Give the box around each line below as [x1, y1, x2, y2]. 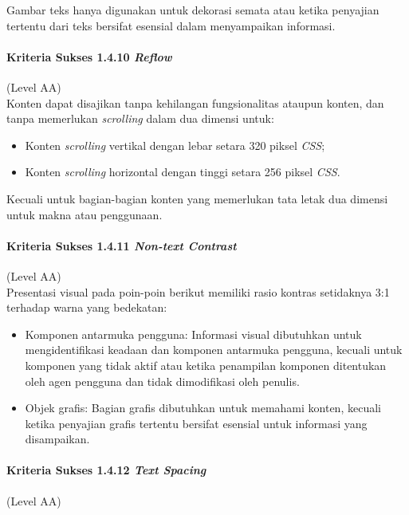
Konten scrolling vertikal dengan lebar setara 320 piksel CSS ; [25, 136, 325, 153]
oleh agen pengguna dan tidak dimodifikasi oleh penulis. [25, 372, 300, 389]
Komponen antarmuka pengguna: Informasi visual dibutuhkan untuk [25, 325, 362, 342]
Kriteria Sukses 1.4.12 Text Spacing [6, 462, 206, 478]
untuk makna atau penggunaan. [6, 206, 163, 222]
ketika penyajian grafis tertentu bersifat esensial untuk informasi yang [25, 415, 368, 431]
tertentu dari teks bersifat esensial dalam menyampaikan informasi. [6, 17, 336, 33]
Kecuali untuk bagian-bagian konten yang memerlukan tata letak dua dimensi [6, 190, 388, 206]
